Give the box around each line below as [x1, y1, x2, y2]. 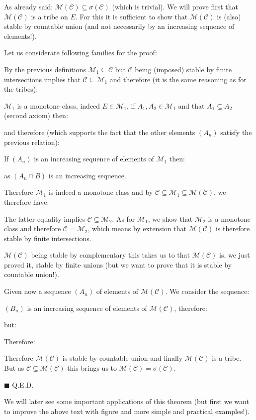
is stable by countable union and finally [62, 353, 183, 363]
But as [4, 363, 24, 373]
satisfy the [220, 127, 252, 137]
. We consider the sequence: [165, 286, 250, 296]
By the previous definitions [4, 64, 86, 74]
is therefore [215, 223, 250, 234]
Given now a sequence [4, 286, 71, 296]
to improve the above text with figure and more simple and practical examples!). [4, 406, 250, 416]
